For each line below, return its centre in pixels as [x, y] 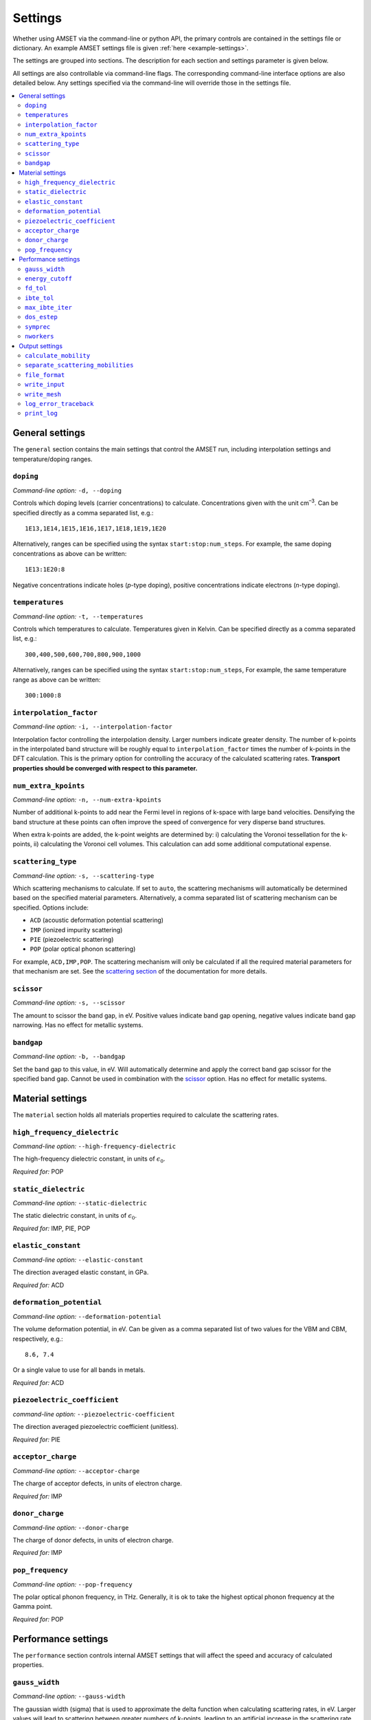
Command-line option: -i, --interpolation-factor [92, 727]
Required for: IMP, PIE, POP [52, 1228]
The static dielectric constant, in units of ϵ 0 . [75, 1216]
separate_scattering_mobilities [79, 365]
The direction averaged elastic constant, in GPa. [81, 1272]
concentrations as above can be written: [70, 553]
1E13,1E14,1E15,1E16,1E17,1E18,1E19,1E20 [95, 529]
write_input [45, 385]
